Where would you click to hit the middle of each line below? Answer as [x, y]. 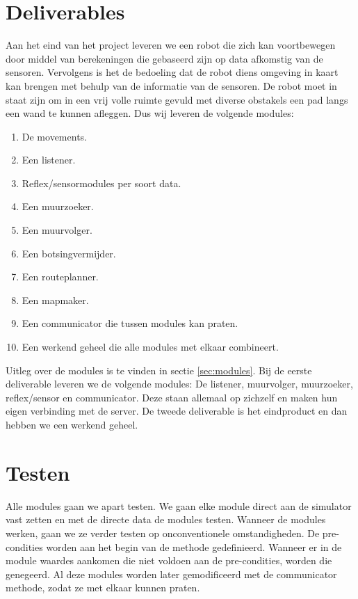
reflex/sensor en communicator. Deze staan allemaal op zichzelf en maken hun [172, 397]
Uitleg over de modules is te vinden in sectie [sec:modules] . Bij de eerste [159, 370]
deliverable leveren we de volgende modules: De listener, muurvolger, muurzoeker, [179, 384]
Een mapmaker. [55, 299]
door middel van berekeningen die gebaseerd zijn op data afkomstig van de [164, 58]
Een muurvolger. [57, 230]
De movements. [54, 136]
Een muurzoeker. [58, 206]
